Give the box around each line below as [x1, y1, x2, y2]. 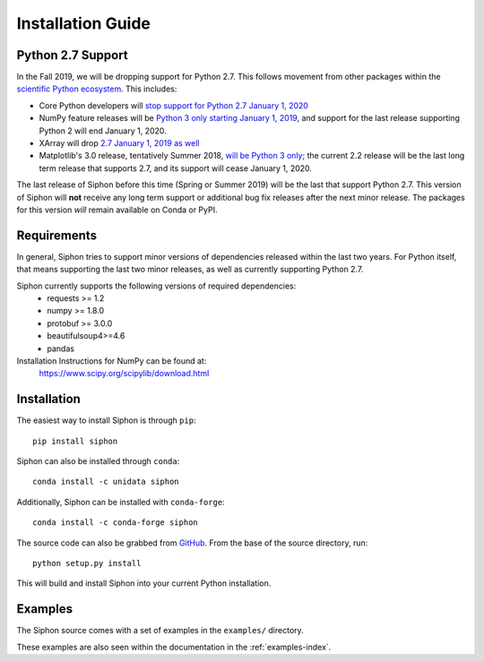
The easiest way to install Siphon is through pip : [16, 415, 196, 426]
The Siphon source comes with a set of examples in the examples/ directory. [16, 625, 304, 636]
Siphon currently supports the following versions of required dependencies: [16, 280, 297, 291]
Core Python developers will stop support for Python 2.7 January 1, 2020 [39, 99, 309, 111]
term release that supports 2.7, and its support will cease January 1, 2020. [39, 162, 313, 174]
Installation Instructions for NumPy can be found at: [16, 356, 207, 366]
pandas [47, 343, 75, 354]
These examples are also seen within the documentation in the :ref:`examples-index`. [16, 641, 332, 652]
